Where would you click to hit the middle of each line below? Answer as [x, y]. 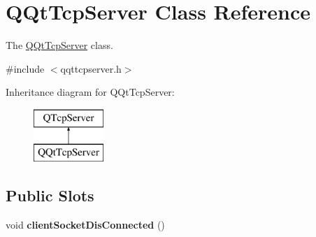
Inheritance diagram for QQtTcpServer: [90, 92]
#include [25, 68]
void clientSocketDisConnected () [85, 225]
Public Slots [50, 195]
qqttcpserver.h [91, 68]
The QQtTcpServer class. [59, 45]
